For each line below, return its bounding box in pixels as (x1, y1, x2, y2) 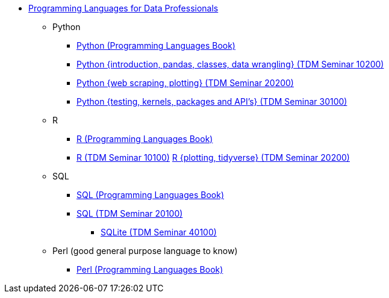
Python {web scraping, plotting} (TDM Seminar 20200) (76, 78, 294, 88)
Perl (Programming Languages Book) (76, 264, 223, 275)
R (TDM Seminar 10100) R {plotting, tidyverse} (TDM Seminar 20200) (76, 152, 350, 163)
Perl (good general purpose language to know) (52, 246, 238, 256)
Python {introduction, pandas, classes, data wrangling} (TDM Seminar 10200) (76, 59, 384, 69)
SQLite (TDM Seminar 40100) (101, 227, 217, 237)
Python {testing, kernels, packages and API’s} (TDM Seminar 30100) (76, 96, 347, 107)
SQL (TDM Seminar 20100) (76, 208, 183, 219)
